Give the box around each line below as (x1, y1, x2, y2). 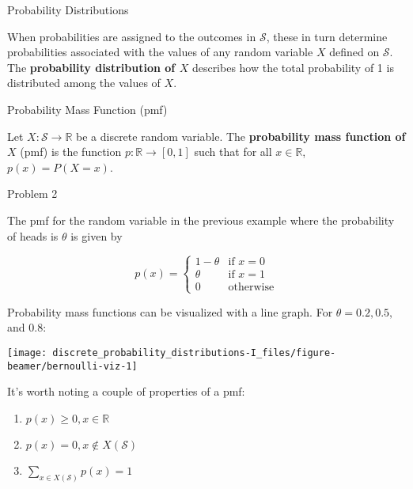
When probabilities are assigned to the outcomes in (7, 28, 256, 44)
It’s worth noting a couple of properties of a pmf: (7, 383, 245, 400)
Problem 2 (7, 185, 58, 202)
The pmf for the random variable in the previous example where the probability (7, 211, 395, 228)
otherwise (228, 282, 275, 294)
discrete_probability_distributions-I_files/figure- (52, 347, 336, 358)
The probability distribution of (7, 59, 176, 75)
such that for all (194, 143, 272, 160)
